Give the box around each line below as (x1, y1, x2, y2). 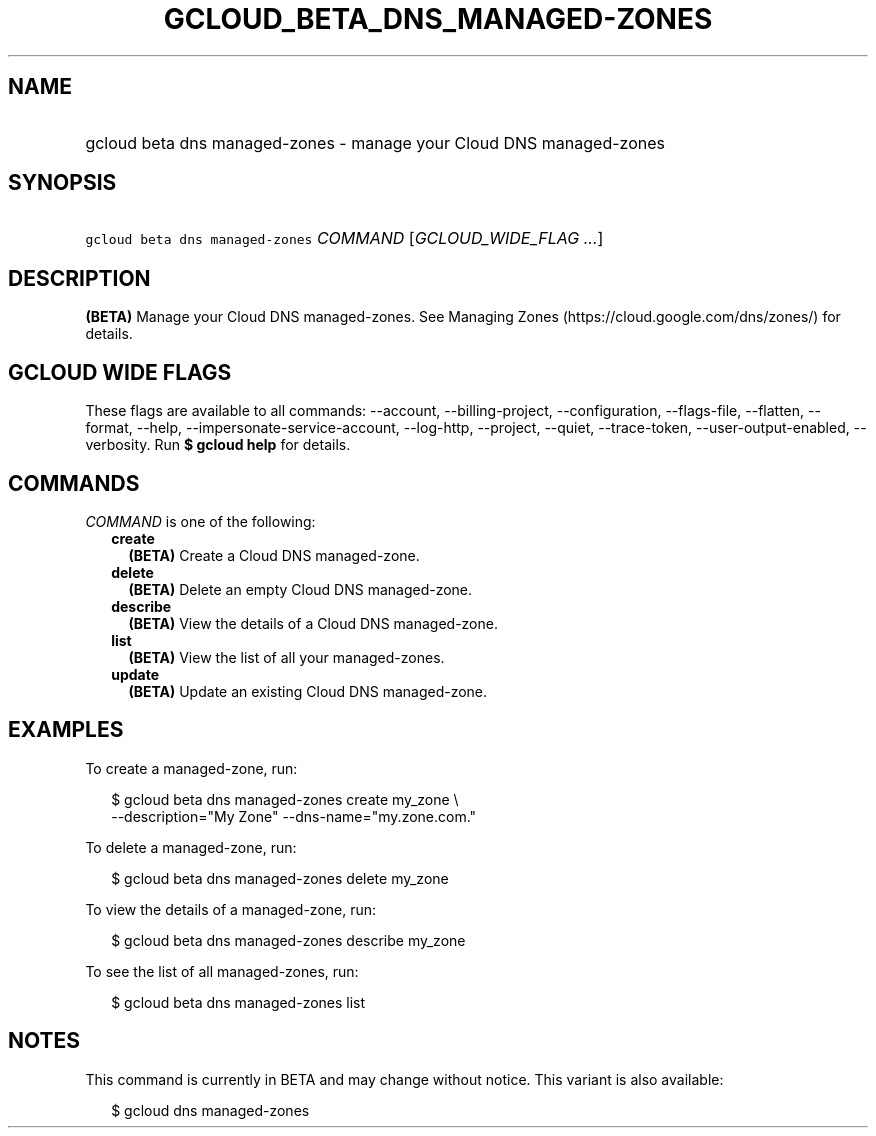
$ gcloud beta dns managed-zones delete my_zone (111, 869, 449, 887)
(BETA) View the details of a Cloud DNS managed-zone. (128, 614, 498, 632)
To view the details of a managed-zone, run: (85, 900, 377, 918)
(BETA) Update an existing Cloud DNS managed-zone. (128, 682, 488, 700)
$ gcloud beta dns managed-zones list (111, 993, 366, 1011)
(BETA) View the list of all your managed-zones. (128, 648, 445, 666)
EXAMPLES (8, 717, 124, 743)
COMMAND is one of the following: (85, 512, 316, 530)
